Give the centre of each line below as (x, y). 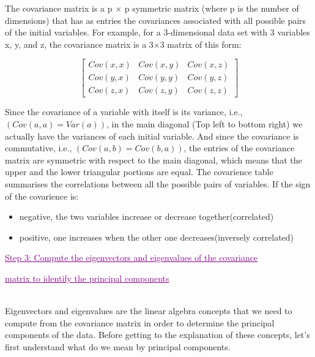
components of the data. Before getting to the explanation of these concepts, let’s (157, 335)
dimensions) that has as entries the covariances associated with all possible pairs (156, 20)
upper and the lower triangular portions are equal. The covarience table (139, 172)
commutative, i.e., (39, 148)
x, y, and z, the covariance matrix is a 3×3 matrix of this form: (123, 44)
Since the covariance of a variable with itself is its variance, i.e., (124, 112)
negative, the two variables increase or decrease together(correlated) (146, 216)
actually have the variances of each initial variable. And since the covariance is (152, 136)
